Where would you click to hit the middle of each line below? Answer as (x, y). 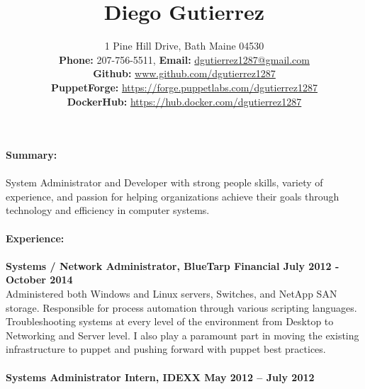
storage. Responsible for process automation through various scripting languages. (181, 307)
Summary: (32, 155)
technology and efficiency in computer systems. (108, 210)
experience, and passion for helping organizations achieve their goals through (173, 196)
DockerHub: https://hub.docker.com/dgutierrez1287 (184, 101)
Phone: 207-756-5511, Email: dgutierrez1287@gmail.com (184, 59)
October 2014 (39, 280)
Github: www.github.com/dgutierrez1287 (184, 73)
